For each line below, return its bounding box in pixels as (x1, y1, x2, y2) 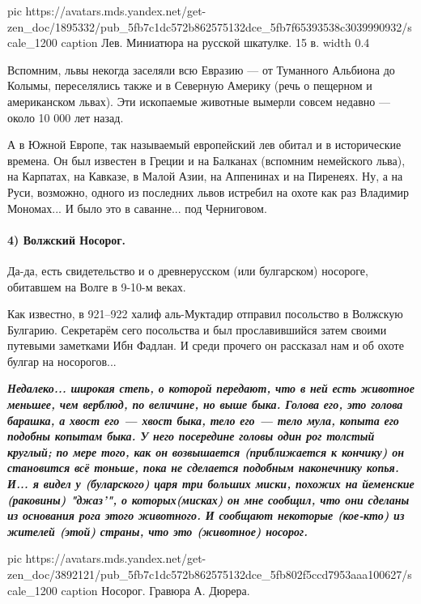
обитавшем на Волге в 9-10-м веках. (7, 278, 186, 295)
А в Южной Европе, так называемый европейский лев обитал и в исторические (7, 136, 402, 153)
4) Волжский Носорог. (7, 231, 126, 248)
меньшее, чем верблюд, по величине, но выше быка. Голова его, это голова (7, 396, 403, 413)
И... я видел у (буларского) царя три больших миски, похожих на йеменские (7, 475, 415, 492)
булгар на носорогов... (7, 352, 117, 369)
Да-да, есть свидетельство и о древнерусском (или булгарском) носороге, (7, 262, 368, 279)
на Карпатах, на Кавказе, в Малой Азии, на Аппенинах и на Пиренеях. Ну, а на (7, 168, 403, 185)
